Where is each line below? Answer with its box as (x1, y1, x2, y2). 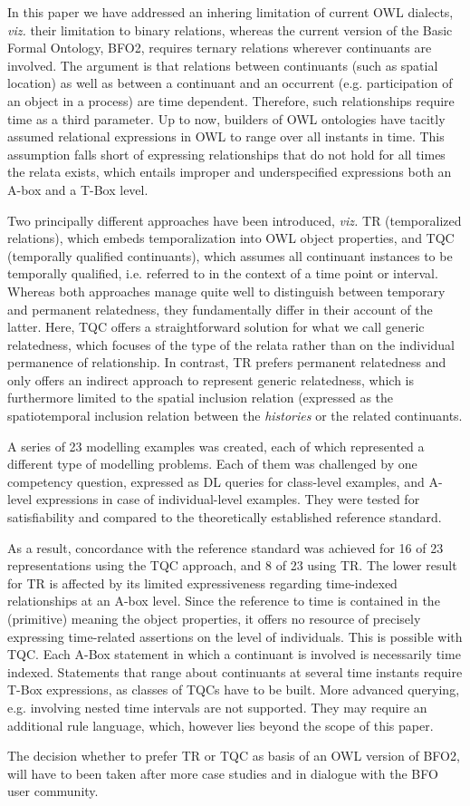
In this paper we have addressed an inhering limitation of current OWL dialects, (7, 3, 454, 21)
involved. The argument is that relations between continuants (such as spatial (7, 55, 438, 74)
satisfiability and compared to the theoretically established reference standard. (7, 508, 442, 527)
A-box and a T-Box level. (7, 180, 149, 199)
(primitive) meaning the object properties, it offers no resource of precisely (7, 609, 421, 627)
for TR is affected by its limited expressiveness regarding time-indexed (7, 573, 398, 592)
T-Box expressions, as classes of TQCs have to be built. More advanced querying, (7, 680, 460, 699)
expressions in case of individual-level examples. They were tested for (35, 490, 420, 509)
